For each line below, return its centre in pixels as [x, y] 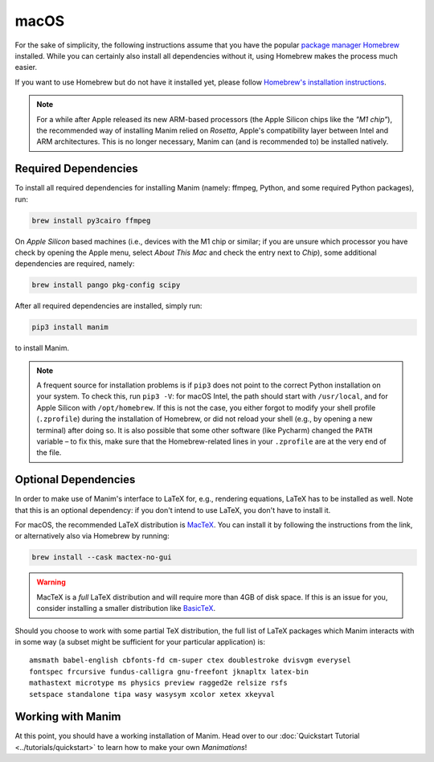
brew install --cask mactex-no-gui [102, 557]
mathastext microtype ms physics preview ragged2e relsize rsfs [159, 683]
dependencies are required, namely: [75, 264]
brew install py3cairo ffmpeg [91, 220]
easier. [26, 68]
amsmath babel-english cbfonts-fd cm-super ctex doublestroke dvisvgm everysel [190, 660]
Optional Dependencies [75, 479]
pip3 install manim [70, 327]
